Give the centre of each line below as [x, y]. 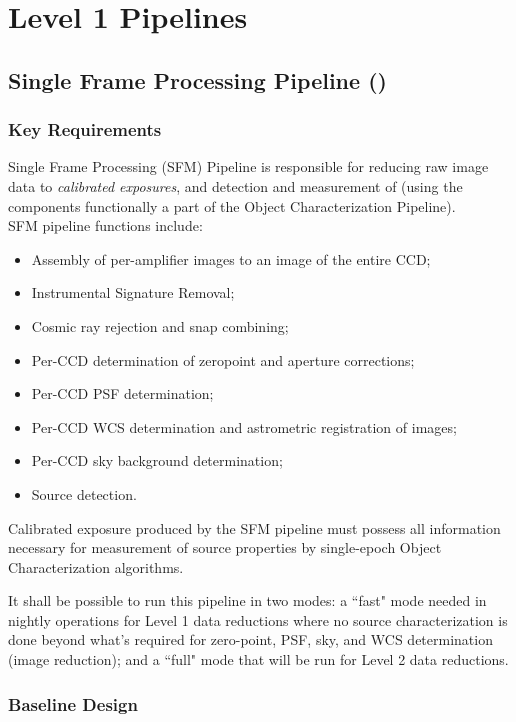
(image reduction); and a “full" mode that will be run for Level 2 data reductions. [258, 659]
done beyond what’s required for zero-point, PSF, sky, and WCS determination [250, 639]
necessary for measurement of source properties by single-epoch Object [225, 547]
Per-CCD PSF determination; [122, 393]
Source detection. [84, 493]
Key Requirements [85, 129]
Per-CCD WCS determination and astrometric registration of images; [244, 426]
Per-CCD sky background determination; [157, 460]
